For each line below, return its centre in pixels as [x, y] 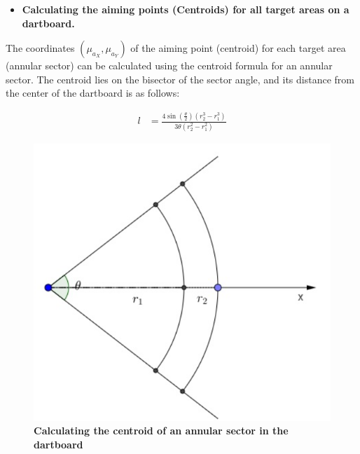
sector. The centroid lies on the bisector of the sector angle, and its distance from [180, 79]
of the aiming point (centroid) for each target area [238, 48]
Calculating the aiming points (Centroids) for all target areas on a [186, 9]
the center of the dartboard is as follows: [93, 93]
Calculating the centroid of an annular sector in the [161, 431]
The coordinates [40, 48]
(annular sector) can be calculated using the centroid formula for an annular [169, 66]
